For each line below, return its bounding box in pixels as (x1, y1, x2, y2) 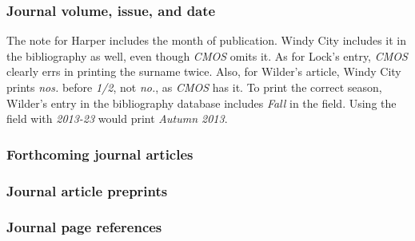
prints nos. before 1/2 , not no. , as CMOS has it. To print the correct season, (6, 79, 382, 95)
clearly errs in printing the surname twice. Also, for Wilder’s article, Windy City (6, 63, 401, 80)
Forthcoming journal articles (6, 144, 194, 164)
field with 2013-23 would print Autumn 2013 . (6, 110, 228, 127)
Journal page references (6, 217, 162, 237)
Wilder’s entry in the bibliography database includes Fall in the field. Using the (6, 94, 397, 111)
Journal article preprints (6, 180, 168, 200)
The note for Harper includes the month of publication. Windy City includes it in (6, 32, 407, 49)
